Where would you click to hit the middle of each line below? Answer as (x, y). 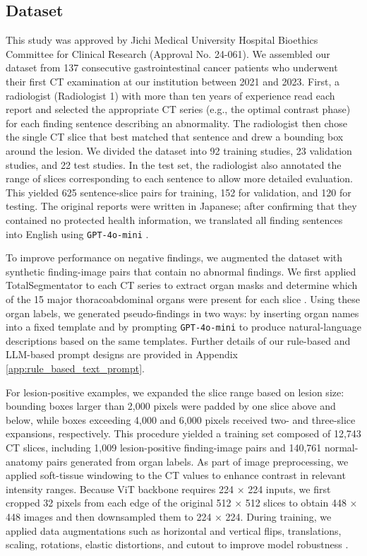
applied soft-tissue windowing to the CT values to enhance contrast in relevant (176, 475)
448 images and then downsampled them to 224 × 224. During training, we (169, 516)
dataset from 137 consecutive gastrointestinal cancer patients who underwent (172, 67)
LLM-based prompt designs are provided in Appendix (122, 354)
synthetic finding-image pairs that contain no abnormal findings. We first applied (181, 271)
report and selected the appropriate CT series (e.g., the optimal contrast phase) (178, 109)
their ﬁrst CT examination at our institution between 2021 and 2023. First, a (173, 81)
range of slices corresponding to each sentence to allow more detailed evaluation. (179, 178)
